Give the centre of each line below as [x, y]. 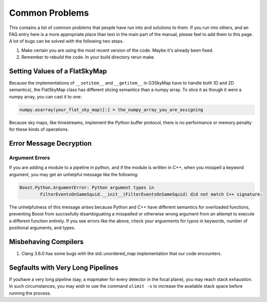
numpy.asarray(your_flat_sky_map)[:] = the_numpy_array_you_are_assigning [111, 110]
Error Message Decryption [50, 143]
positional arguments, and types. [42, 228]
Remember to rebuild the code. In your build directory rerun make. [88, 57]
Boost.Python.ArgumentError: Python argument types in [87, 187]
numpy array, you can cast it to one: [45, 96]
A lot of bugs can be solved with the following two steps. [67, 41]
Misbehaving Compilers [46, 242]
